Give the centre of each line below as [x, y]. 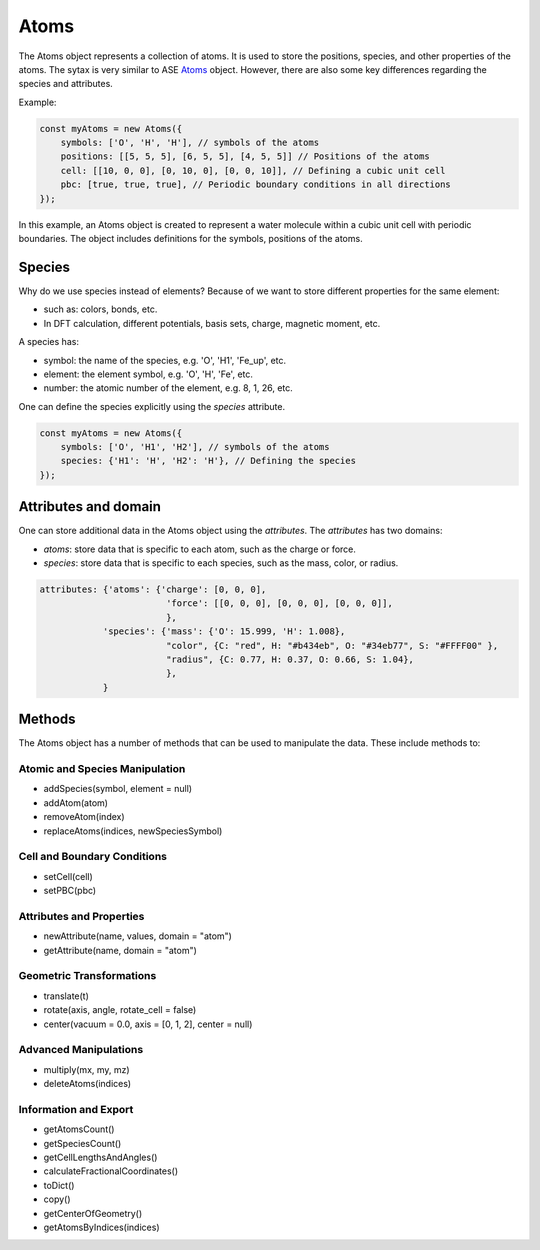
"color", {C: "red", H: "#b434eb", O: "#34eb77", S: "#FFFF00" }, [332, 645]
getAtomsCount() [79, 1129]
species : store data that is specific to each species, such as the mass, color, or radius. [221, 563]
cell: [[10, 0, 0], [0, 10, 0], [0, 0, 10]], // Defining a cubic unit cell [253, 170]
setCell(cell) [68, 876]
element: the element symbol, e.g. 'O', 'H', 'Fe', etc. [148, 374]
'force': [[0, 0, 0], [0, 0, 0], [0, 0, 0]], [279, 603]
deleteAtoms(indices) [87, 1084]
